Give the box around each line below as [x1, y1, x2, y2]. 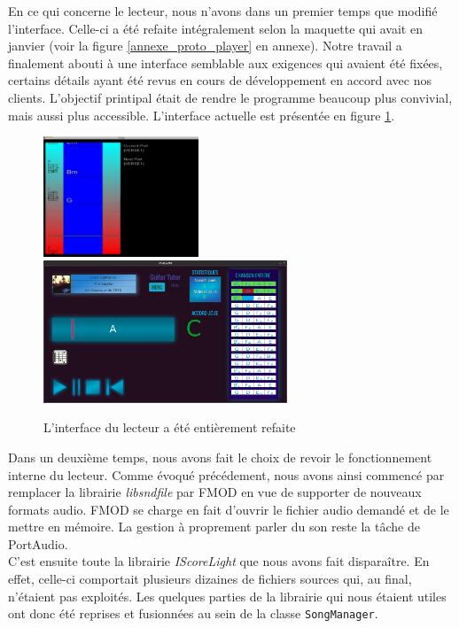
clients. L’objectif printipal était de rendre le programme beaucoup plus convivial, [8, 88, 453, 106]
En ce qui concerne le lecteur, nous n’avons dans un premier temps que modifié [8, 2, 438, 19]
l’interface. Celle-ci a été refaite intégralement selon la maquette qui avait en [8, 19, 423, 37]
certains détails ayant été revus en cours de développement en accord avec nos [8, 71, 432, 89]
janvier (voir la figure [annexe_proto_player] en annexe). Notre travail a [8, 36, 402, 55]
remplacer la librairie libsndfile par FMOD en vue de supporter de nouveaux [8, 483, 422, 501]
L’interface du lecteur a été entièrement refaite [43, 418, 296, 437]
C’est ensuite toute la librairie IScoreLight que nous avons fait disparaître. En [8, 552, 430, 570]
